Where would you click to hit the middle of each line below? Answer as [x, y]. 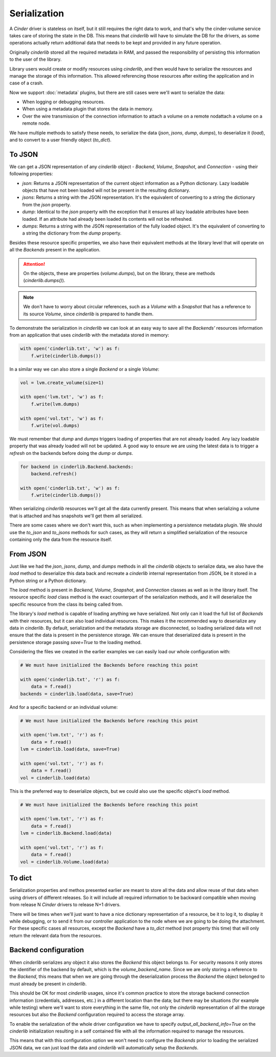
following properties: [31, 174]
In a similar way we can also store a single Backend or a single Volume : [84, 369]
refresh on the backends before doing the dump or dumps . [71, 453]
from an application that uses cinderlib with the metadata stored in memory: [89, 335]
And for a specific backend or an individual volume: [64, 707]
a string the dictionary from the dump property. [72, 233]
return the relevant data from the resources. [56, 935]
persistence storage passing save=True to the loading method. [76, 642]
